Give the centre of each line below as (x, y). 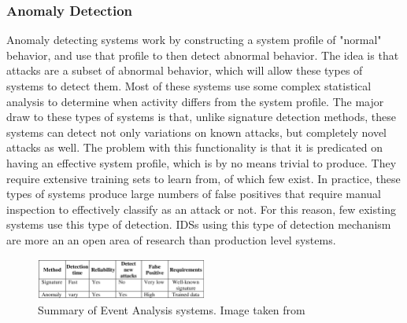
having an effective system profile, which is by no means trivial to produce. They (202, 162)
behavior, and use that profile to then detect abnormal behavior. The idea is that (203, 55)
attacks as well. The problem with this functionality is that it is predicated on (195, 147)
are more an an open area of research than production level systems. (171, 239)
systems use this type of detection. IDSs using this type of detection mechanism (199, 224)
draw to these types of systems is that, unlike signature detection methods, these (201, 117)
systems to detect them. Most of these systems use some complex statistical (189, 86)
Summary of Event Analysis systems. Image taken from (172, 309)
